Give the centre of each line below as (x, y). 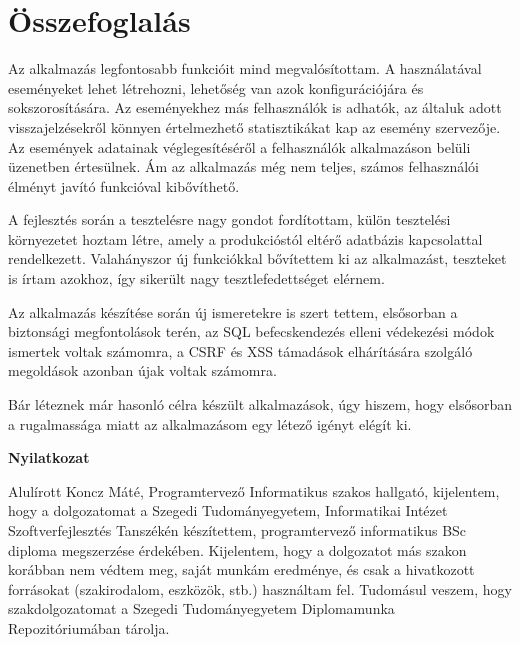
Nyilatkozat (49, 457)
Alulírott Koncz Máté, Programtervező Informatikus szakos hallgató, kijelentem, (254, 490)
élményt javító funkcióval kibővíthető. (124, 185)
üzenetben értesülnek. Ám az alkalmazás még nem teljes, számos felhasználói (243, 166)
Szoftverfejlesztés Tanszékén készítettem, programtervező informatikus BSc (237, 530)
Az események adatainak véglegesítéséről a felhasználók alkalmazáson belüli (239, 146)
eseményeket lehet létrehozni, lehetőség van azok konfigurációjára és (216, 87)
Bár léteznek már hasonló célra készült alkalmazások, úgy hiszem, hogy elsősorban (260, 404)
